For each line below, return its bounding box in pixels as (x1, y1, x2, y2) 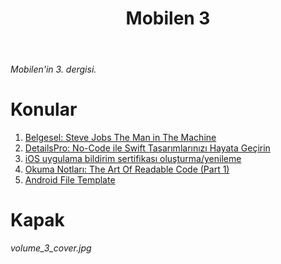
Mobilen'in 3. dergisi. (10, 63, 97, 76)
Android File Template (24, 174, 116, 186)
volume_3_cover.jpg (10, 242, 92, 254)
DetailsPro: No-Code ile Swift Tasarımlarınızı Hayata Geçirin (24, 142, 271, 154)
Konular (10, 98, 78, 121)
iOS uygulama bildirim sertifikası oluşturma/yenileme (24, 153, 242, 165)
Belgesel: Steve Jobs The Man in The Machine (24, 132, 217, 144)
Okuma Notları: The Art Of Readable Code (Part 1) (24, 163, 230, 176)
